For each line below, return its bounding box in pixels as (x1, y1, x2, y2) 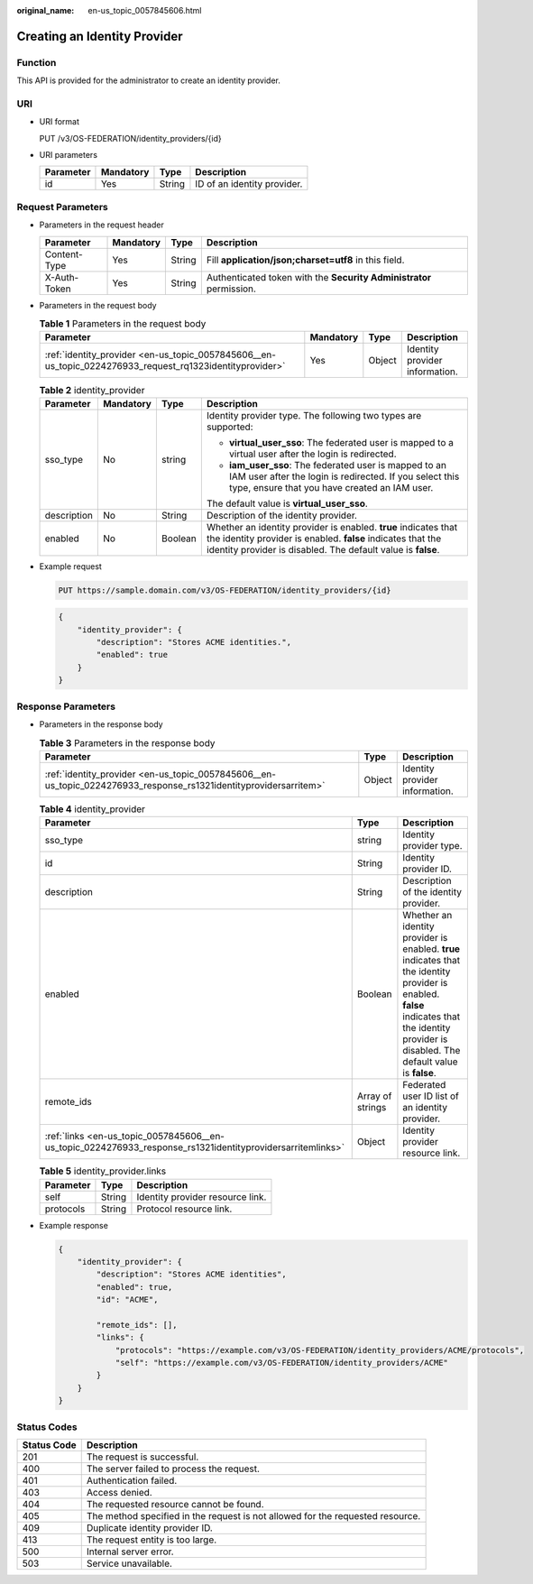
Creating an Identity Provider (16, 28, 184, 44)
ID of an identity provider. (195, 178, 303, 190)
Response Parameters (16, 700, 116, 713)
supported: (206, 420, 253, 433)
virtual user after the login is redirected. (228, 447, 397, 460)
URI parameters (39, 150, 98, 161)
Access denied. (86, 1486, 152, 1498)
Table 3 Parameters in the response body (39, 736, 216, 749)
